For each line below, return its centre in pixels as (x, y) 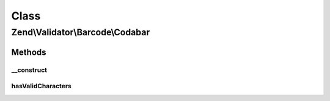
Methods (29, 52)
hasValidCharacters (41, 86)
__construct (29, 70)
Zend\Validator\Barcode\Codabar (81, 32)
